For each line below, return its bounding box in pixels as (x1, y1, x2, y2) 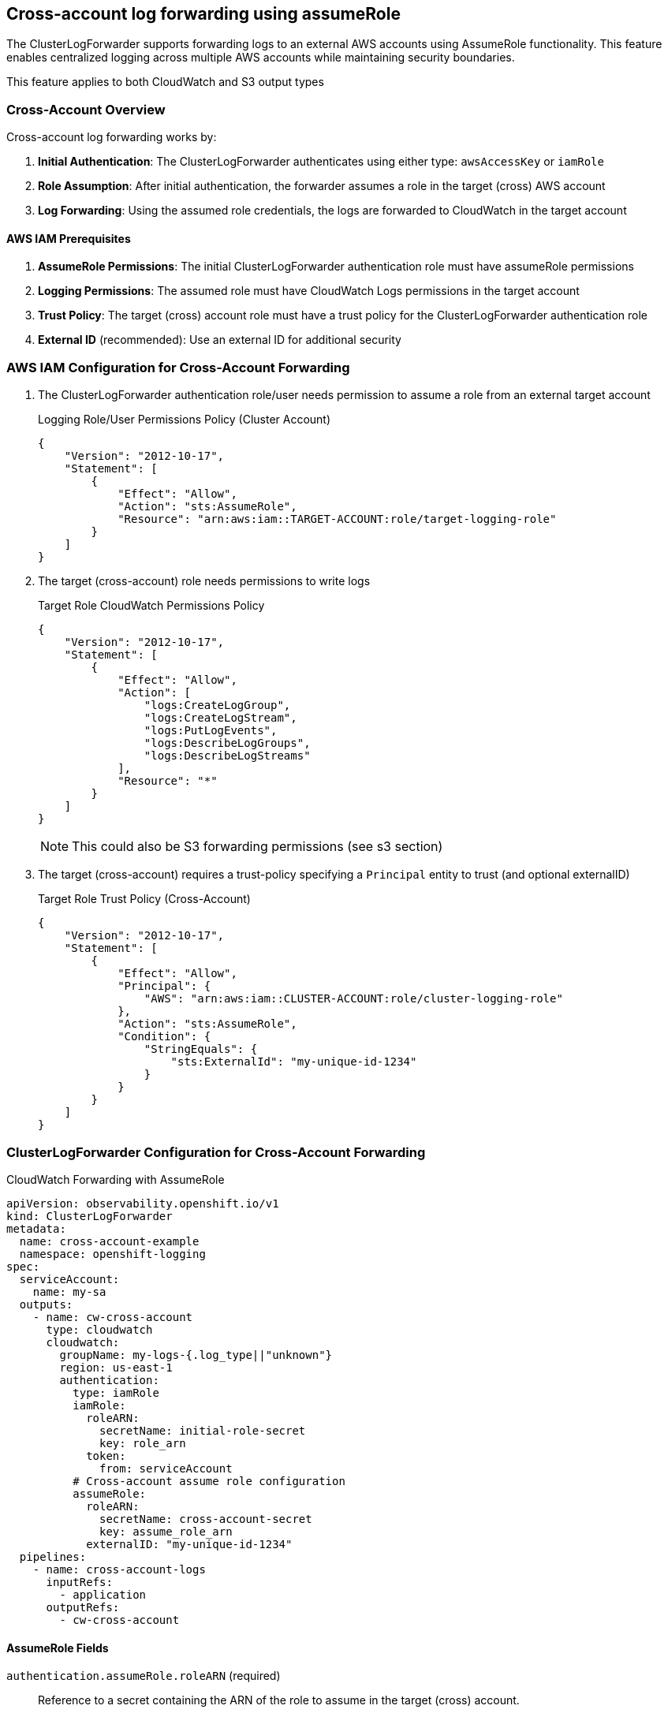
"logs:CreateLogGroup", (144, 699, 291, 712)
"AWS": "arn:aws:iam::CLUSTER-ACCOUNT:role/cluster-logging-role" (144, 992, 563, 1006)
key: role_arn (99, 1436, 186, 1450)
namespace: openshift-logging (19, 1247, 206, 1260)
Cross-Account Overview (6, 101, 166, 118)
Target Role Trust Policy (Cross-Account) (38, 892, 251, 906)
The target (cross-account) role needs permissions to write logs (38, 574, 371, 588)
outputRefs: (46, 1600, 120, 1614)
